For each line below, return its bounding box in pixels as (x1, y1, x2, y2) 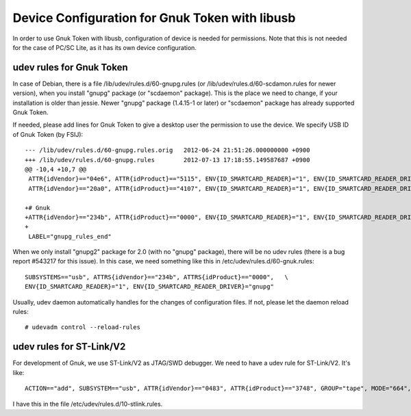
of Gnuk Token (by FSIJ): (12, 130, 84, 138)
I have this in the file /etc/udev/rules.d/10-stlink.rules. (12, 400, 163, 408)
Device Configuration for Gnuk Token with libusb (12, 10, 296, 25)
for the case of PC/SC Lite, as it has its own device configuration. (12, 43, 197, 51)
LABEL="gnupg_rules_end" (28, 233, 112, 240)
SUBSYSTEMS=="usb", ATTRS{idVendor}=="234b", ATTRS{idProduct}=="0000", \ (25, 273, 289, 281)
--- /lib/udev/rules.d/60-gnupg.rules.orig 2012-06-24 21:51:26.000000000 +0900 (25, 146, 310, 154)
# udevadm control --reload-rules (25, 324, 140, 331)
